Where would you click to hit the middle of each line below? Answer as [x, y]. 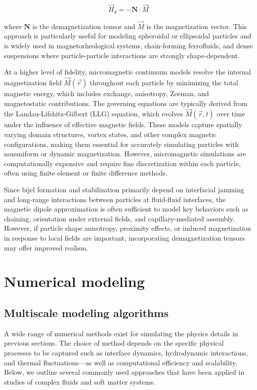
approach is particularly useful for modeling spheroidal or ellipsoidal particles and [128, 36]
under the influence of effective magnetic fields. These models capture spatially [123, 124]
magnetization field [33, 83]
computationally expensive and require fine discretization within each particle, [123, 163]
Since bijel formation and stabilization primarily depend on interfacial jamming [124, 190]
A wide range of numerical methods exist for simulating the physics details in [121, 333]
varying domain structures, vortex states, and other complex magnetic [110, 134]
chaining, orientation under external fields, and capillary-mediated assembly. [119, 218]
